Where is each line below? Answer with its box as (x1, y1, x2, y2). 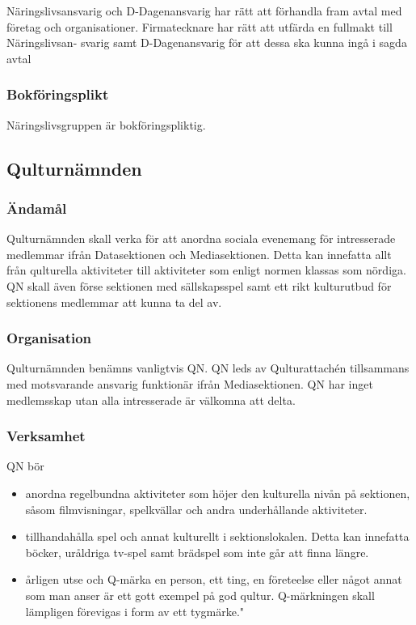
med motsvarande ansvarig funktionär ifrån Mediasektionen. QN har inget (6, 375, 373, 392)
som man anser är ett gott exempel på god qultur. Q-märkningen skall (25, 586, 375, 603)
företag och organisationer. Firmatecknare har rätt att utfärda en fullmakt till (6, 18, 393, 35)
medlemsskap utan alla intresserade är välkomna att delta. (6, 391, 296, 408)
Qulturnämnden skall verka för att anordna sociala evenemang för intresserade (6, 230, 396, 247)
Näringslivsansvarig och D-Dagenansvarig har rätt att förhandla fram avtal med (6, 2, 402, 19)
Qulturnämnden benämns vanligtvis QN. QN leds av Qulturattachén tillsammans (6, 359, 410, 376)
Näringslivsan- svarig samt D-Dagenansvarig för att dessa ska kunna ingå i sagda (6, 34, 407, 51)
